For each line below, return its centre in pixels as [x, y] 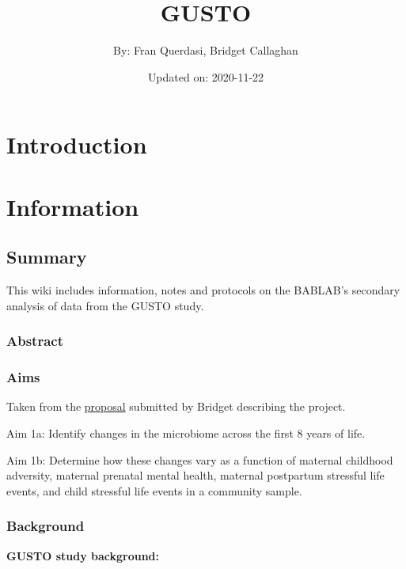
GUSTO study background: [83, 555]
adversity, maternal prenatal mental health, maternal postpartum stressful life [195, 475]
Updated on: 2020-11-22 [206, 76]
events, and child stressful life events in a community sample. [154, 490]
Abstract [35, 341]
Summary [47, 257]
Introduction [77, 144]
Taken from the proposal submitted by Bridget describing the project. [176, 406]
